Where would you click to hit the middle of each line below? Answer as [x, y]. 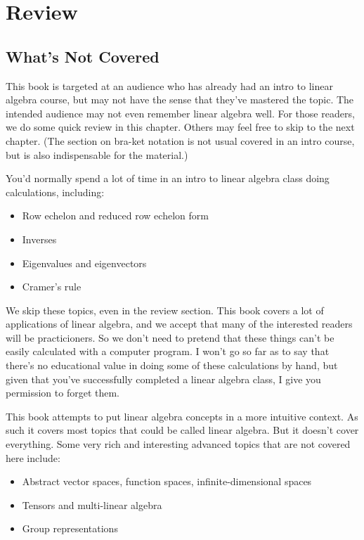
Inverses [39, 239]
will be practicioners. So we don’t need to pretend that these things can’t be [170, 337]
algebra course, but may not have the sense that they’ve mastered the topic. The [180, 99]
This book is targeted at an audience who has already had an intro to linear [169, 85]
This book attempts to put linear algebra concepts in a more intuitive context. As [182, 416]
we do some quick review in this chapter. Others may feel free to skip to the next [180, 127]
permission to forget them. [63, 393]
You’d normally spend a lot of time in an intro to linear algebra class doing [168, 178]
